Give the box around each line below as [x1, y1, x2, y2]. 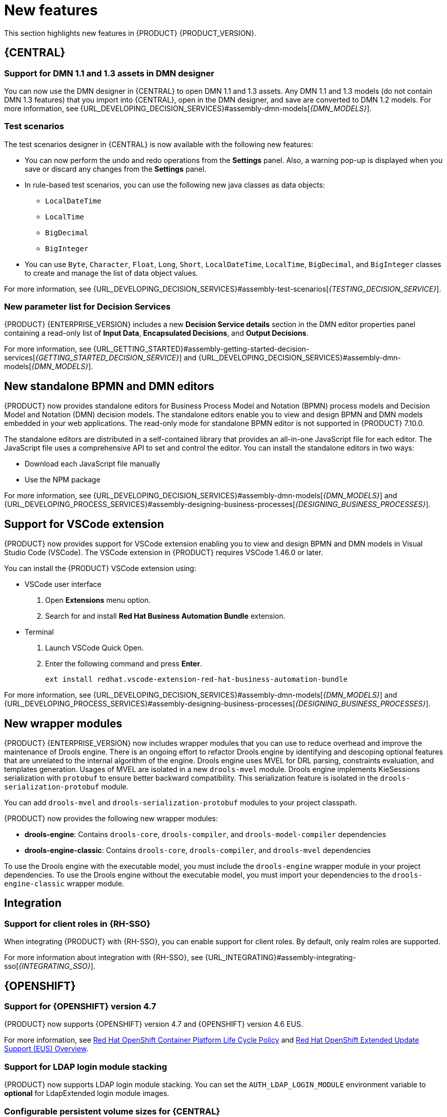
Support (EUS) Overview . [4, 1044, 89, 1053]
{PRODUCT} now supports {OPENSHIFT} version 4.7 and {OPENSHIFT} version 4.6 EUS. [4, 1020, 303, 1029]
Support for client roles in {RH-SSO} [4, 918, 151, 929]
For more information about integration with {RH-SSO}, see [4, 953, 204, 962]
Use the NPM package [25, 475, 100, 484]
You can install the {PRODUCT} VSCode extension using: [4, 564, 196, 573]
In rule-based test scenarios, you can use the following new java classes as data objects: [25, 180, 325, 189]
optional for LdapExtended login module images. [4, 1089, 169, 1098]
